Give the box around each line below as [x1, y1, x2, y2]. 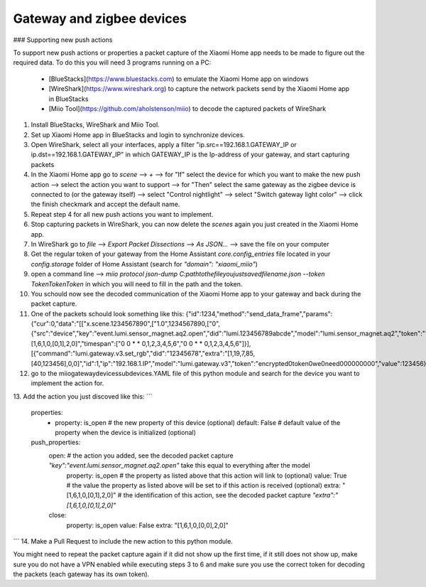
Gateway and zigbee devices [13, 11, 187, 26]
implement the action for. [31, 379, 104, 387]
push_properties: [31, 438, 81, 447]
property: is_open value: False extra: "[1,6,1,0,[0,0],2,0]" [66, 521, 229, 529]
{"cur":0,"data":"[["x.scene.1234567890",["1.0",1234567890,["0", [31, 320, 220, 328]
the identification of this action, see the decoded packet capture [123, 491, 312, 500]
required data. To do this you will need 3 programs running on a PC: [13, 58, 212, 67]
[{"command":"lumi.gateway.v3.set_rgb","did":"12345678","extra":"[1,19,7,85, [31, 349, 256, 358]
